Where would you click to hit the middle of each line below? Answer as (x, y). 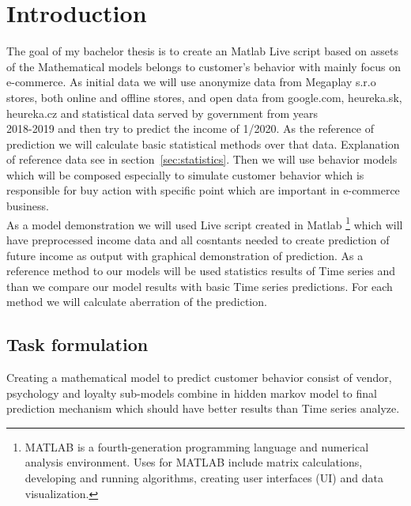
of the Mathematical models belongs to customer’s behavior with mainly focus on (204, 66)
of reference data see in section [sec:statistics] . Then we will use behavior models (202, 159)
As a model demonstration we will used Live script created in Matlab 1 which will (205, 223)
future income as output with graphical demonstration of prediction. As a (185, 255)
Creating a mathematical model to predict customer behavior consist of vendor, (199, 378)
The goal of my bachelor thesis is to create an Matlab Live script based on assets (202, 51)
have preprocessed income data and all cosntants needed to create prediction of (198, 239)
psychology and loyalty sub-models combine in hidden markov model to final (192, 393)
